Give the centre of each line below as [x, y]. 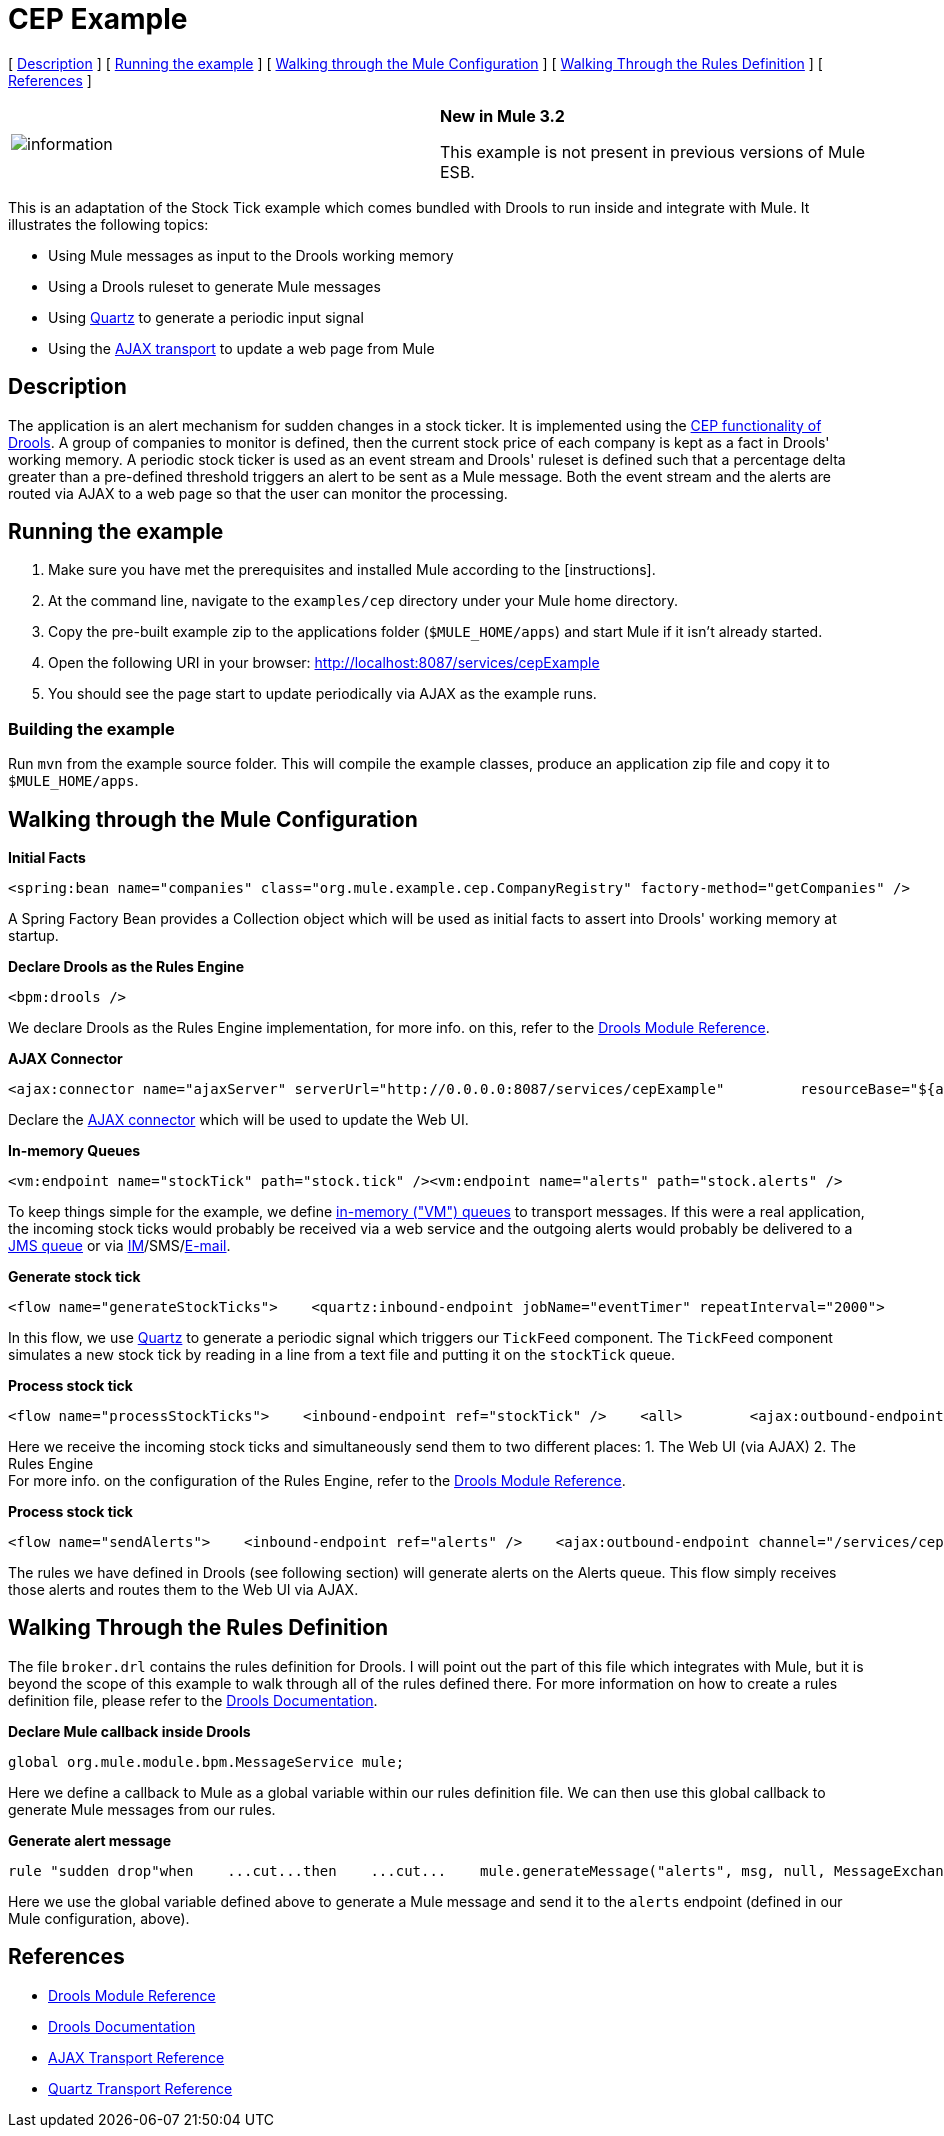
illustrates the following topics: [108, 224]
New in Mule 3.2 [502, 115]
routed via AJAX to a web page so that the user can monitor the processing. [258, 493]
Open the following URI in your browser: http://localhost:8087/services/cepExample [324, 663]
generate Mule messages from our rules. [142, 1809]
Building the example [91, 728]
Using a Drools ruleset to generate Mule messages [214, 286]
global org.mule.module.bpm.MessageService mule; [206, 1761]
